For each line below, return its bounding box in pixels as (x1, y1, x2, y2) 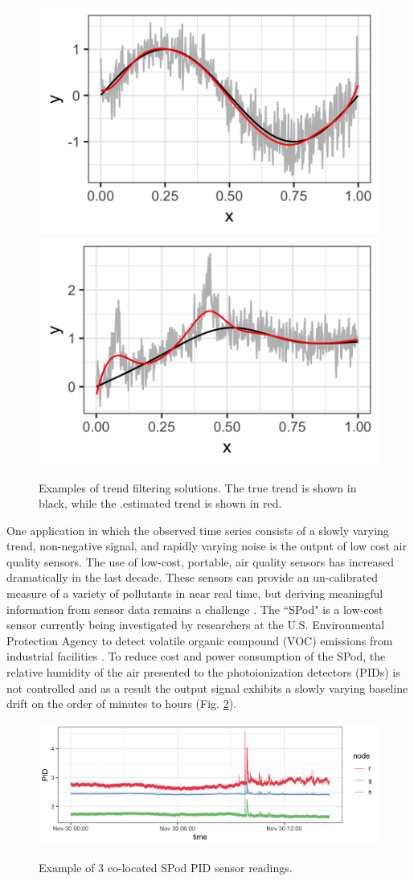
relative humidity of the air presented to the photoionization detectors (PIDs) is (6, 664, 400, 681)
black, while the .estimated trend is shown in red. (39, 495, 282, 512)
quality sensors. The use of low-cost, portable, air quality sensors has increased (6, 553, 394, 570)
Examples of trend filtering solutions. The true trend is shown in (39, 479, 357, 496)
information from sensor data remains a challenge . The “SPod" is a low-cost (6, 600, 383, 617)
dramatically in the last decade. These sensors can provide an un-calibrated (6, 569, 379, 586)
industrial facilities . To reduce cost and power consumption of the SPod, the (6, 648, 386, 665)
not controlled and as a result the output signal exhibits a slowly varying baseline (6, 679, 408, 696)
